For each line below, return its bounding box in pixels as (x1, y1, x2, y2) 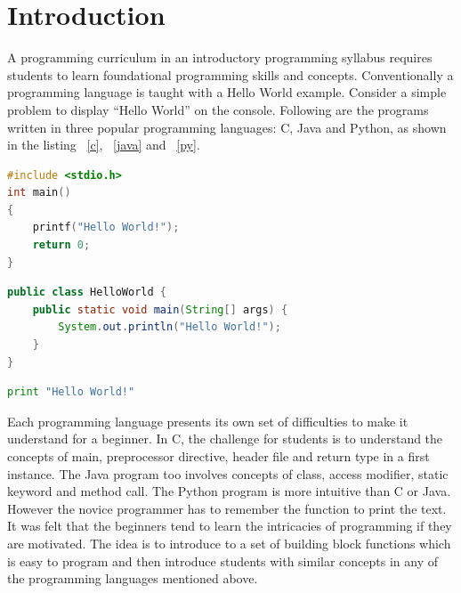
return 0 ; (32, 239, 91, 252)
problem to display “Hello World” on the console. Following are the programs (7, 100, 429, 118)
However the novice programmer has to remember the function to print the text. (7, 499, 447, 517)
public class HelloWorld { (7, 286, 166, 299)
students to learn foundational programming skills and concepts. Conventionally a (7, 65, 454, 84)
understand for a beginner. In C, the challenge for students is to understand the (7, 429, 443, 448)
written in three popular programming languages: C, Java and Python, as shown (7, 118, 447, 136)
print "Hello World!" (7, 386, 135, 399)
